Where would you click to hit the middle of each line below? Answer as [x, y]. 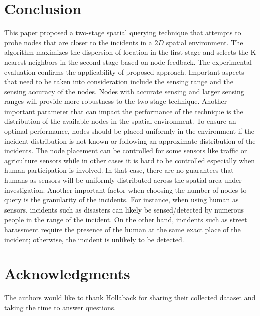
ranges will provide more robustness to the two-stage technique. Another [116, 101]
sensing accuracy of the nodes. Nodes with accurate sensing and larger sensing [124, 91]
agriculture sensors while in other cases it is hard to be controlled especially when [130, 160]
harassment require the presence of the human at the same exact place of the [122, 229]
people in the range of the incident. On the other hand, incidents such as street [126, 219]
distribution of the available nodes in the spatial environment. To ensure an [120, 121]
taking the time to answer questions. [60, 307]
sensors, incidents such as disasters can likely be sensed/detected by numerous [124, 209]
